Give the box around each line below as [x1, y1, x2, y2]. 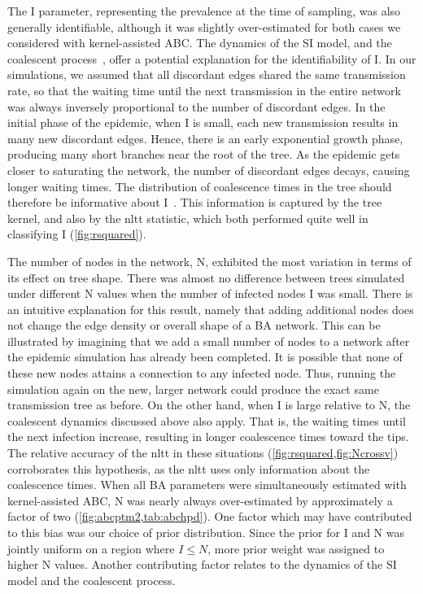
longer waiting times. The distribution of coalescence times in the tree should [7, 177, 392, 194]
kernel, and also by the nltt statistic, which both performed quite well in [7, 209, 368, 226]
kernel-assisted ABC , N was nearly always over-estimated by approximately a [7, 491, 393, 509]
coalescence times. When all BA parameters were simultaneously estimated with [7, 476, 407, 493]
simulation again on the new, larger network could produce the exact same [7, 380, 379, 397]
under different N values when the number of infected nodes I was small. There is [7, 285, 413, 302]
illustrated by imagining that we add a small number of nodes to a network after [7, 332, 410, 349]
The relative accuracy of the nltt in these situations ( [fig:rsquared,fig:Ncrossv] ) [7, 444, 399, 461]
